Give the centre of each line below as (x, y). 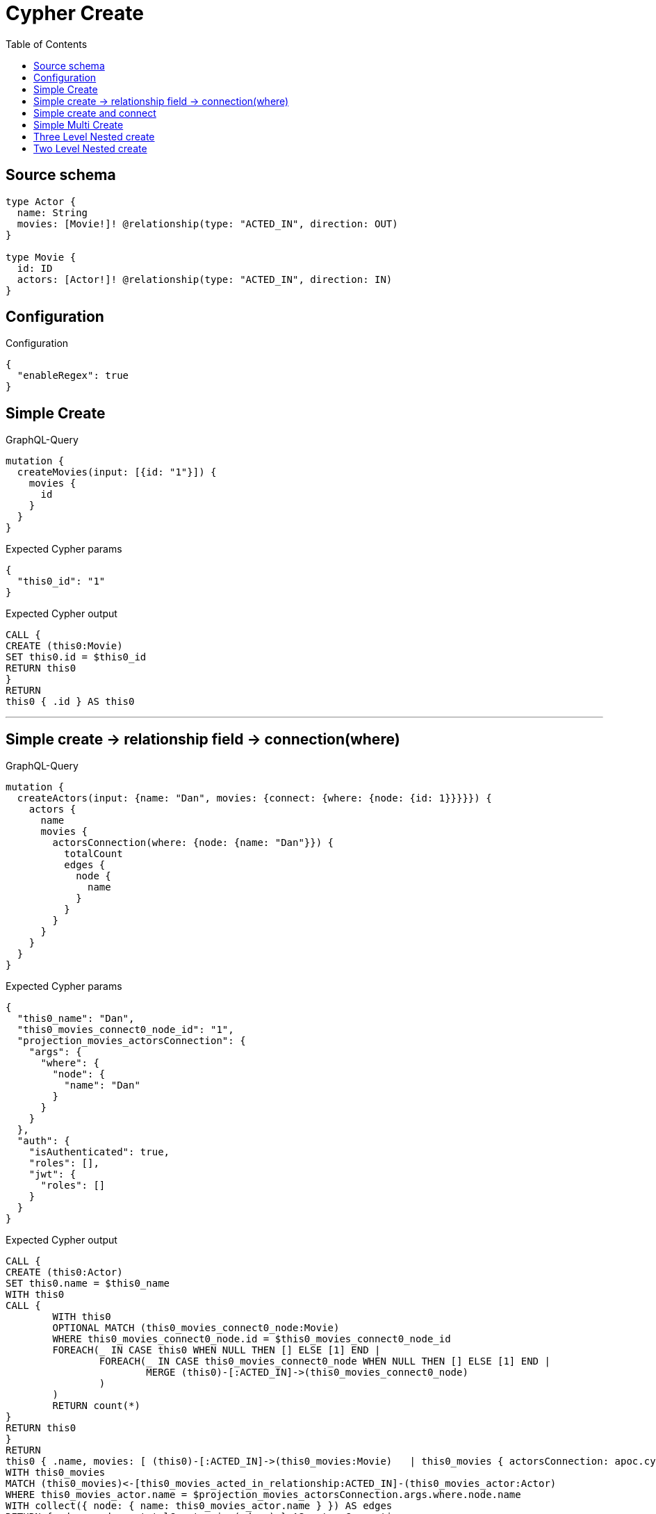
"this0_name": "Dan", (76, 1019)
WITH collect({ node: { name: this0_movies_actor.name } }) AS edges (199, 1506)
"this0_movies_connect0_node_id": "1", (125, 1030)
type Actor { (41, 201)
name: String (52, 212)
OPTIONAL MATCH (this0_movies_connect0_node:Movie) (196, 1328)
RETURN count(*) (96, 1406)
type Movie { (41, 257)
